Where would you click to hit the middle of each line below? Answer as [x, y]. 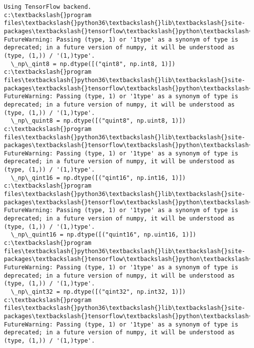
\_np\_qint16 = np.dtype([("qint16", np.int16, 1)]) [98, 178]
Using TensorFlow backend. [48, 7]
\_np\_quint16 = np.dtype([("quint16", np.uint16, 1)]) [104, 235]
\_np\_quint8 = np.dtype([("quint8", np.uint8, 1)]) [98, 121]
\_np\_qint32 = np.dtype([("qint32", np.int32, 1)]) [98, 292]
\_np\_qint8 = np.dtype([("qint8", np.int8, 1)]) [93, 64]
